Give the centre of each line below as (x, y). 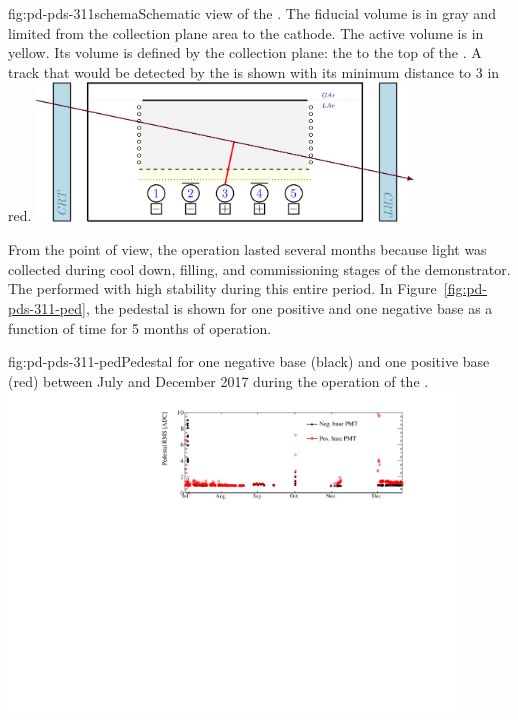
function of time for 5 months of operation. (140, 327)
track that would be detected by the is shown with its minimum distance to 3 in (254, 71)
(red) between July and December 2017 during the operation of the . (218, 380)
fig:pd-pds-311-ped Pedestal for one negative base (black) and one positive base (249, 361)
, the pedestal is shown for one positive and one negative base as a (289, 307)
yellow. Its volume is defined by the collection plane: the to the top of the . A (245, 52)
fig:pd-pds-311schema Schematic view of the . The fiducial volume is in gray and (252, 13)
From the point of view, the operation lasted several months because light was (247, 249)
